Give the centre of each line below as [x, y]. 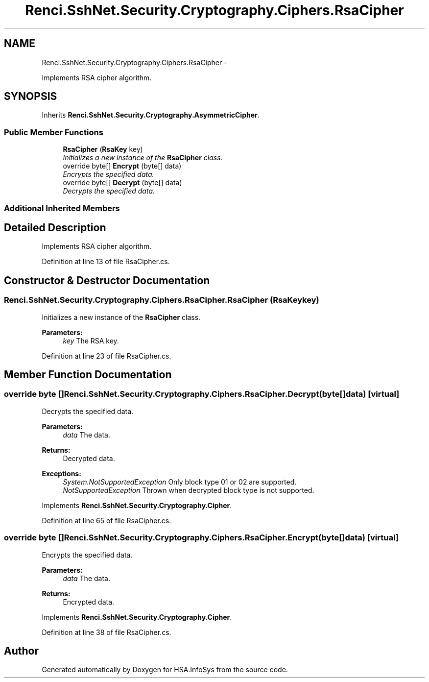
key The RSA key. [91, 341]
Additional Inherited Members [62, 208]
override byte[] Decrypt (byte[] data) [122, 183]
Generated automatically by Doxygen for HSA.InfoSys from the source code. [165, 670]
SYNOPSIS [31, 97]
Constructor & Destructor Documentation [107, 280]
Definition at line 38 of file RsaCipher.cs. [107, 632]
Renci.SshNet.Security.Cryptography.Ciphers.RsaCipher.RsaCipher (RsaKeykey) [162, 300]
